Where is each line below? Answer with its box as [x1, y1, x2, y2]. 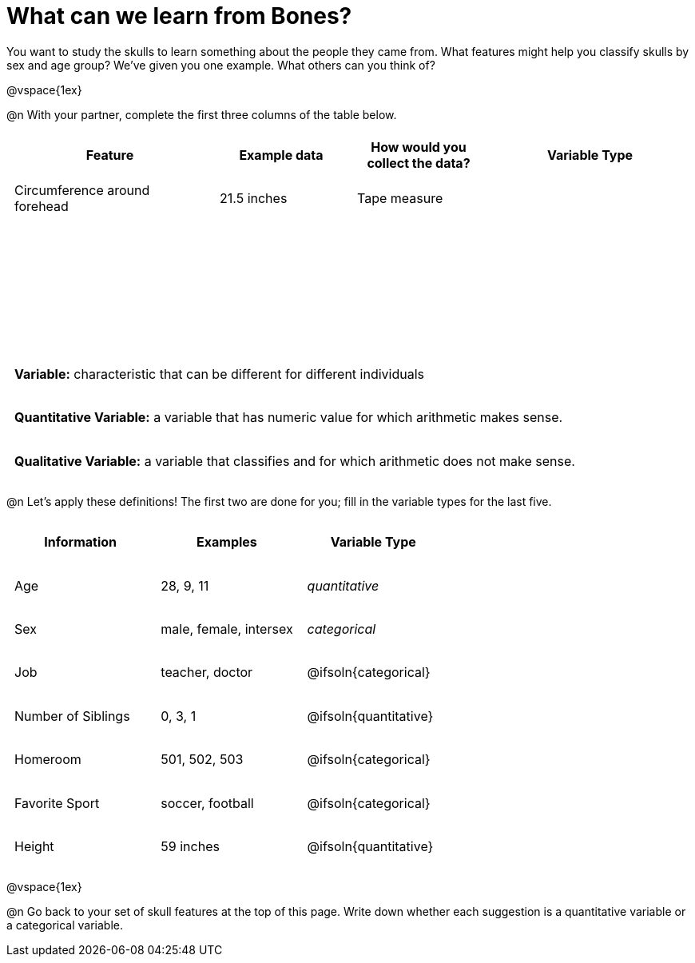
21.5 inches [220, 190, 288, 207]
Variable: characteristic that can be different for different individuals [14, 365, 425, 382]
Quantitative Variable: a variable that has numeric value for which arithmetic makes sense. [14, 409, 563, 426]
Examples [197, 534, 257, 551]
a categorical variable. [6, 918, 123, 933]
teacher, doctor [161, 664, 253, 681]
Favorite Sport [14, 794, 100, 811]
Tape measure [357, 190, 443, 207]
